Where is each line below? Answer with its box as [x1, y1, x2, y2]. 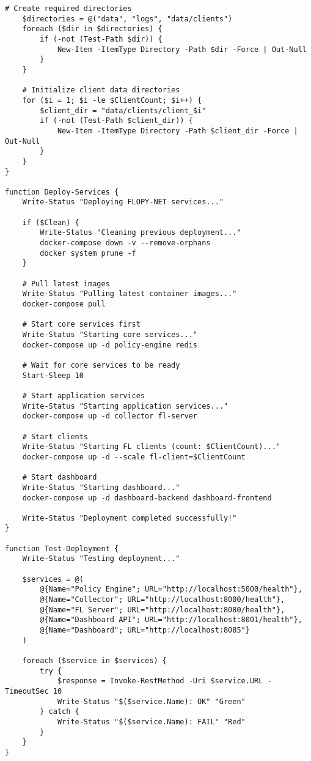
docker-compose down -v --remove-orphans [40, 239, 211, 248]
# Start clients [22, 432, 89, 441]
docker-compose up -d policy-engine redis [22, 340, 197, 349]
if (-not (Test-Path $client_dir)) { [40, 116, 193, 125]
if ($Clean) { [22, 218, 79, 227]
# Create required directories [5, 4, 132, 13]
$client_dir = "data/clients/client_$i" [40, 106, 207, 115]
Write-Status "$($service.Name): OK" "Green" [57, 697, 246, 706]
